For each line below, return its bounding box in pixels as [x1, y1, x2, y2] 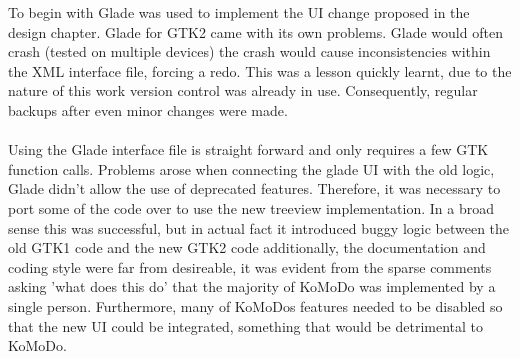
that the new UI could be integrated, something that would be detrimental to [8, 315, 483, 336]
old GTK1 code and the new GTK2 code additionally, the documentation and [8, 237, 486, 258]
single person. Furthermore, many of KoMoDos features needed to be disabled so [8, 295, 503, 316]
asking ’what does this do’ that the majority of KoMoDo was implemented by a [8, 276, 496, 297]
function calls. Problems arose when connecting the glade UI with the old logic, [8, 158, 495, 179]
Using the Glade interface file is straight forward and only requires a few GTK [8, 139, 489, 160]
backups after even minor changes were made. [8, 99, 288, 120]
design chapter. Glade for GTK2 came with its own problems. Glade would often [8, 21, 503, 42]
